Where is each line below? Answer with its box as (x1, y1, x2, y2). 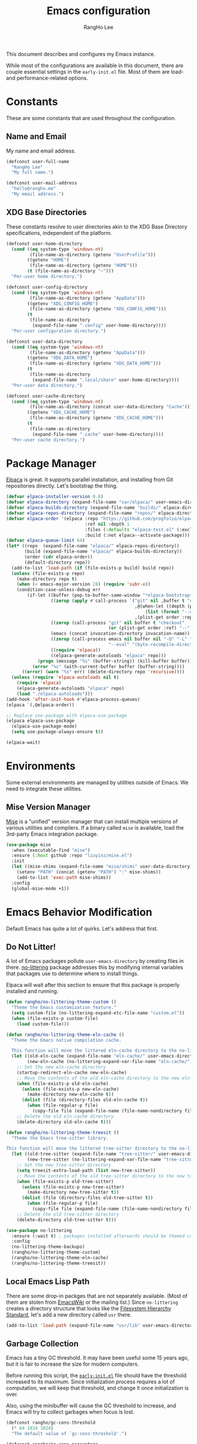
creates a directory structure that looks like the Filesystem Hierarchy (6, 1304, 172, 1311)
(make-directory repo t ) (16, 576, 77, 582)
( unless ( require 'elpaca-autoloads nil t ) (11, 674, 119, 681)
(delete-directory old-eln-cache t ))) (16, 1119, 111, 1125)
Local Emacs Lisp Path (6, 1277, 90, 1287)
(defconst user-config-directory (6, 284, 88, 290)
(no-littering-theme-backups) (11, 1244, 85, 1250)
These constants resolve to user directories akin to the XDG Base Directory (6, 223, 188, 230)
